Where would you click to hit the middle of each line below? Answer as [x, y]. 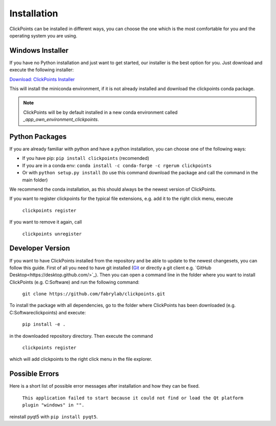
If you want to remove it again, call [45, 222]
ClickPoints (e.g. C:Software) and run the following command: [75, 282]
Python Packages [38, 137]
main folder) [35, 180]
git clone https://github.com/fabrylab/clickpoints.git [94, 294]
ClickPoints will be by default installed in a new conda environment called [100, 112]
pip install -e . [44, 324]
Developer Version [40, 248]
